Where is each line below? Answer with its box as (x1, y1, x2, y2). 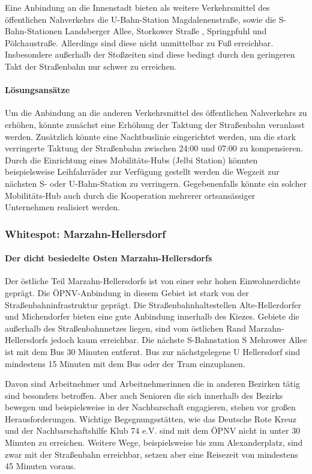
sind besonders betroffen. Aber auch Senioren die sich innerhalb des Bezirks (5, 389, 283, 401)
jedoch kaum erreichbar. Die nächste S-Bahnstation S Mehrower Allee (50, 333, 307, 346)
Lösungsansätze (5, 84, 70, 96)
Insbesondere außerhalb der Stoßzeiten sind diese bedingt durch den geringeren (5, 48, 295, 61)
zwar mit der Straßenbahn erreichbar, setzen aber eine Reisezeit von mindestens (5, 448, 298, 460)
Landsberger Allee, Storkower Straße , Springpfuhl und (65, 25, 267, 37)
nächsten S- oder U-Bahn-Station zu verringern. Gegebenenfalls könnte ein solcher (5, 177, 307, 189)
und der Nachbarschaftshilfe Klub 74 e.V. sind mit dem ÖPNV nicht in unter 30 (5, 424, 301, 437)
